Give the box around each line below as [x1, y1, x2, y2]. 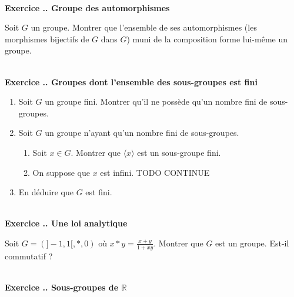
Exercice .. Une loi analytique [5, 217, 128, 229]
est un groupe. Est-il [215, 236, 289, 249]
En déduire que [18, 186, 73, 198]
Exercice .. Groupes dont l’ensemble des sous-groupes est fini [5, 75, 258, 88]
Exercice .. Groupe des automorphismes [5, 1, 170, 14]
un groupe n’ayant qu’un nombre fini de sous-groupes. [45, 126, 239, 139]
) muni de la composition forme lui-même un [126, 32, 288, 45]
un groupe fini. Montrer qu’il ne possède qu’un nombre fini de [45, 95, 268, 108]
